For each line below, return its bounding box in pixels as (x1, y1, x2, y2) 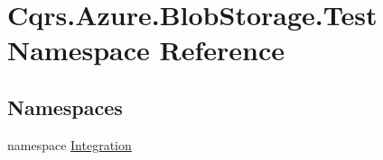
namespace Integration (7, 135, 132, 154)
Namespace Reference (7, 31, 285, 68)
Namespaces (7, 93, 123, 120)
